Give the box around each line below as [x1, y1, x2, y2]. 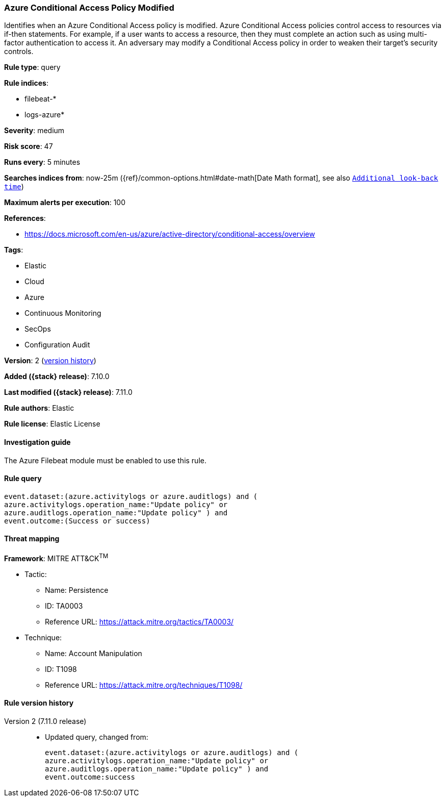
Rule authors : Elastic [4, 404, 74, 413]
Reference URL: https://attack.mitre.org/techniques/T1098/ [45, 680, 243, 689]
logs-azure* [24, 110, 65, 119]
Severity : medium [4, 126, 65, 135]
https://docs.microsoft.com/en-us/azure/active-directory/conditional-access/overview [24, 230, 315, 239]
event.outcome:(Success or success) [4, 516, 150, 525]
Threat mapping [4, 534, 60, 543]
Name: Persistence [45, 585, 109, 594]
